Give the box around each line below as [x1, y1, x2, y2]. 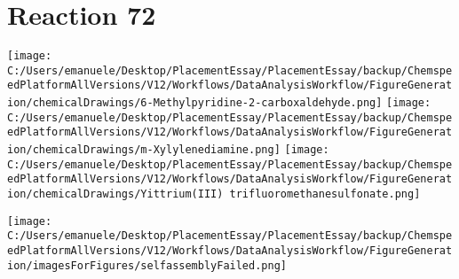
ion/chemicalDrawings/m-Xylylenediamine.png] [7, 143, 281, 157]
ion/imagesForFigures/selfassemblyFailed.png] [7, 259, 287, 272]
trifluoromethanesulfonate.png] [229, 188, 421, 201]
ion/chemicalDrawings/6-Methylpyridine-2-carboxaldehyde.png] [7, 97, 383, 110]
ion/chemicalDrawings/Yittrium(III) [7, 188, 224, 201]
